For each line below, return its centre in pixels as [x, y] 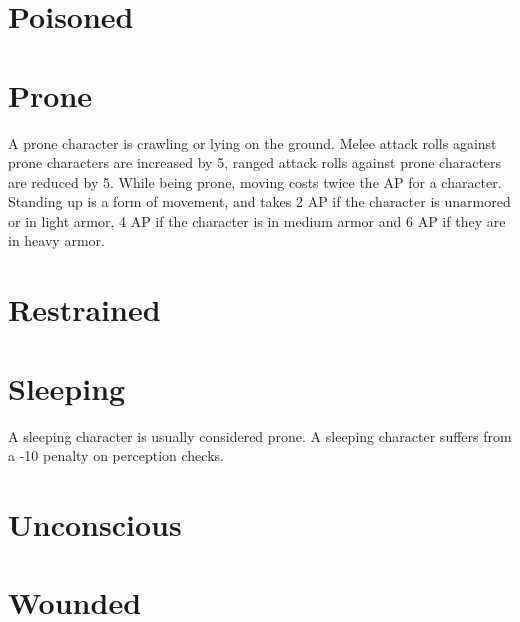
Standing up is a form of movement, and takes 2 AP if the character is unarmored [259, 201]
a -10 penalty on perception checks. [116, 455]
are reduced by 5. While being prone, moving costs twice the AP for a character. [255, 181]
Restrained [84, 309]
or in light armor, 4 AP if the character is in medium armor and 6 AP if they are [257, 220]
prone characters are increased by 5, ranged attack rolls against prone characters [255, 162]
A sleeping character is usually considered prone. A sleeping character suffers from [260, 435]
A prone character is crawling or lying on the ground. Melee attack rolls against [252, 142]
